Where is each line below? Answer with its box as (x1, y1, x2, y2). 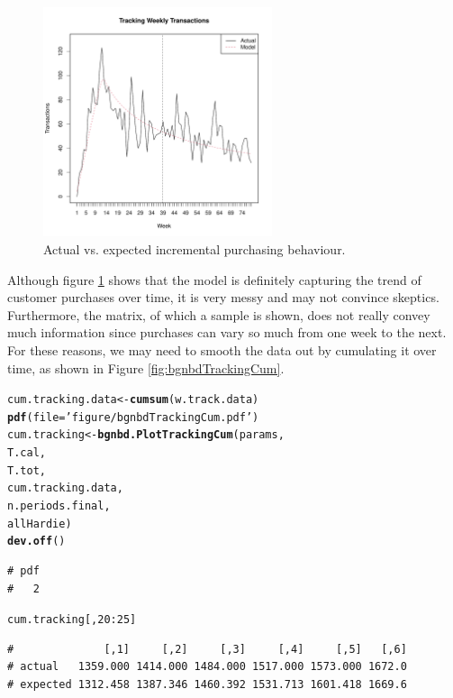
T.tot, (7, 464, 46, 477)
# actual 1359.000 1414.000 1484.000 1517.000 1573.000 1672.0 (7, 660, 407, 674)
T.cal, (7, 446, 46, 460)
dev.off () (7, 535, 66, 548)
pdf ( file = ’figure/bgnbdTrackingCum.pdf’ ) (7, 410, 259, 424)
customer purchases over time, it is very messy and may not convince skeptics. (7, 288, 439, 307)
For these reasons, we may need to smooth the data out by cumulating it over (7, 340, 437, 359)
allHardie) (7, 517, 72, 530)
